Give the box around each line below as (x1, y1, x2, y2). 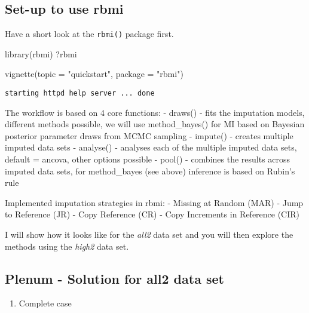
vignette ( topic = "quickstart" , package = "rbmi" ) (5, 67, 183, 80)
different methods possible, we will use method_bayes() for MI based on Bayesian (5, 118, 305, 130)
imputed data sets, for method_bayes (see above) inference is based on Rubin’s (5, 164, 295, 177)
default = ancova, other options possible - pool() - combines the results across (5, 153, 290, 165)
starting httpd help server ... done (5, 89, 155, 98)
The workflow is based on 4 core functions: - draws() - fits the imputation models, (5, 106, 305, 118)
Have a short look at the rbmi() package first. (5, 27, 174, 40)
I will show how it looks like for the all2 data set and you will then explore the (5, 228, 293, 241)
